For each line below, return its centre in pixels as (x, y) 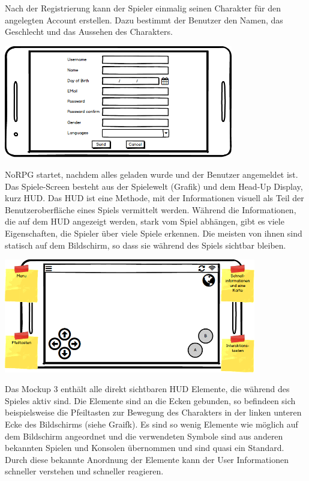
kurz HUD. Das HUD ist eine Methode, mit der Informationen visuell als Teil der (154, 198)
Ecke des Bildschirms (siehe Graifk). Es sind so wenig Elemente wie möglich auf (151, 424)
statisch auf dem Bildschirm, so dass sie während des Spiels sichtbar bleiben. (145, 245)
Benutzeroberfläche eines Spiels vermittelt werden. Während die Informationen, (151, 209)
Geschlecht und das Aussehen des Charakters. (89, 32)
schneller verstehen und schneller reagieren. (84, 471)
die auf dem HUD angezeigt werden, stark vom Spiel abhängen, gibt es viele (145, 221)
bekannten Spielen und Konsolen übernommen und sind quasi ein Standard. (145, 448)
